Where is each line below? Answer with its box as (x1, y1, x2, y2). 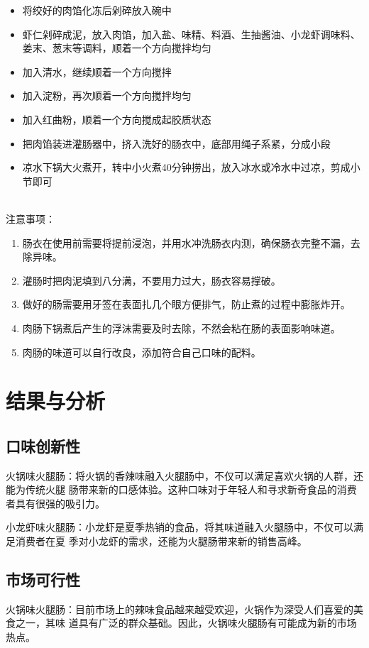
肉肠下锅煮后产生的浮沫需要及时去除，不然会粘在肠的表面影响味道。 (22, 320, 341, 335)
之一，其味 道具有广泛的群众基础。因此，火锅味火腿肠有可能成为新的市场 (15, 615, 357, 630)
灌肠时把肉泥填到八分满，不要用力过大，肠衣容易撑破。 (22, 273, 281, 287)
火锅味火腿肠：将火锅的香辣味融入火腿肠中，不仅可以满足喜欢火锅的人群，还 (6, 468, 363, 483)
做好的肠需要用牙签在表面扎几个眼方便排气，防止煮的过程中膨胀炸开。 (22, 297, 351, 312)
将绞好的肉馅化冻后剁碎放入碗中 (22, 3, 172, 17)
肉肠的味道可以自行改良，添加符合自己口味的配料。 (22, 344, 261, 359)
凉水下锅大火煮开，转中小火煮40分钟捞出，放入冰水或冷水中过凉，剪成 (22, 160, 351, 175)
